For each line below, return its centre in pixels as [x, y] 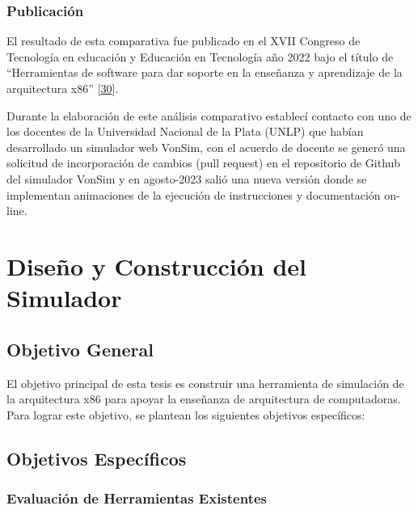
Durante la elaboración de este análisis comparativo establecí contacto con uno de [209, 115]
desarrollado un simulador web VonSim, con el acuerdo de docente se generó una [206, 147]
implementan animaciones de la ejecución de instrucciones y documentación [194, 194]
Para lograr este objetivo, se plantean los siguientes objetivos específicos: [186, 414]
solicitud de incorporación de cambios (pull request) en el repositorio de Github [204, 163]
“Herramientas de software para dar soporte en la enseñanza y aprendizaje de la [205, 72]
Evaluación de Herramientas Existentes [137, 498]
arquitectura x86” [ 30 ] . [63, 88]
